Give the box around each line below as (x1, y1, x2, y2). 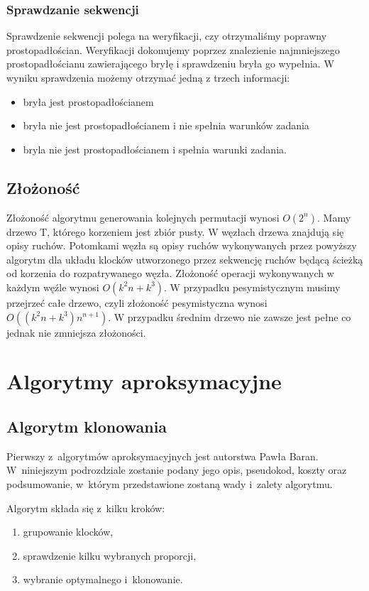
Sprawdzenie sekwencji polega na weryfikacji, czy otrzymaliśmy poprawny (6, 28, 327, 43)
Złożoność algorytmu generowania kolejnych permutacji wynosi (6, 210, 280, 224)
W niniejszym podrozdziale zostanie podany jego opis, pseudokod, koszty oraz (6, 462, 347, 477)
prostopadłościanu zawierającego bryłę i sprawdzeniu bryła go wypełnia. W (6, 56, 334, 71)
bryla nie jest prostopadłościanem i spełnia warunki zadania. (23, 141, 287, 156)
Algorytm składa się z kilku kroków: (6, 500, 165, 515)
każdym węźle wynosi (6, 279, 99, 294)
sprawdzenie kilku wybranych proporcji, (23, 548, 197, 563)
